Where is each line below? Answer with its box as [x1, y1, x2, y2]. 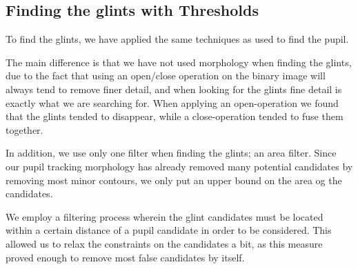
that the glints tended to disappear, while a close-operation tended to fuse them [6, 109, 344, 123]
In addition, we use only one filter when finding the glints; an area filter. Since [6, 146, 337, 160]
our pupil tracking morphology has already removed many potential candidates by [6, 159, 353, 173]
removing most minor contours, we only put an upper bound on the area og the [6, 172, 342, 187]
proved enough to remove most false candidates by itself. [6, 250, 245, 264]
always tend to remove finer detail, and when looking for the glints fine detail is [6, 81, 342, 96]
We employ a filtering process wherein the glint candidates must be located [6, 209, 324, 223]
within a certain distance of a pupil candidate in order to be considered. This [6, 223, 332, 237]
